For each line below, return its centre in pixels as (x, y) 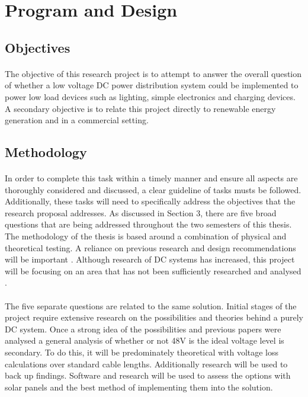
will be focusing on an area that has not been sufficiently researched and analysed (153, 270)
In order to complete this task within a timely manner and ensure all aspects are (151, 178)
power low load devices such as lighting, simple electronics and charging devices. (150, 96)
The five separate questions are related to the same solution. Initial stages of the (151, 305)
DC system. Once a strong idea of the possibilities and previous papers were (143, 329)
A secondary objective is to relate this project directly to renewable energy (140, 108)
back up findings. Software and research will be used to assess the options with (148, 375)
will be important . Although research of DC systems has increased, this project (150, 259)
